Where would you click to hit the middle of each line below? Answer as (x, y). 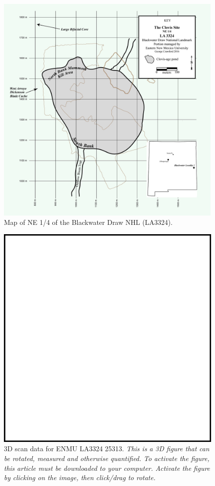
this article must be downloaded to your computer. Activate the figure (107, 468)
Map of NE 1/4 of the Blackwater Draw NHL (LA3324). (88, 222)
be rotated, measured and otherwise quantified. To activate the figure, (107, 458)
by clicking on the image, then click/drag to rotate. (80, 477)
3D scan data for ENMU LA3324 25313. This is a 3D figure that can (107, 449)
